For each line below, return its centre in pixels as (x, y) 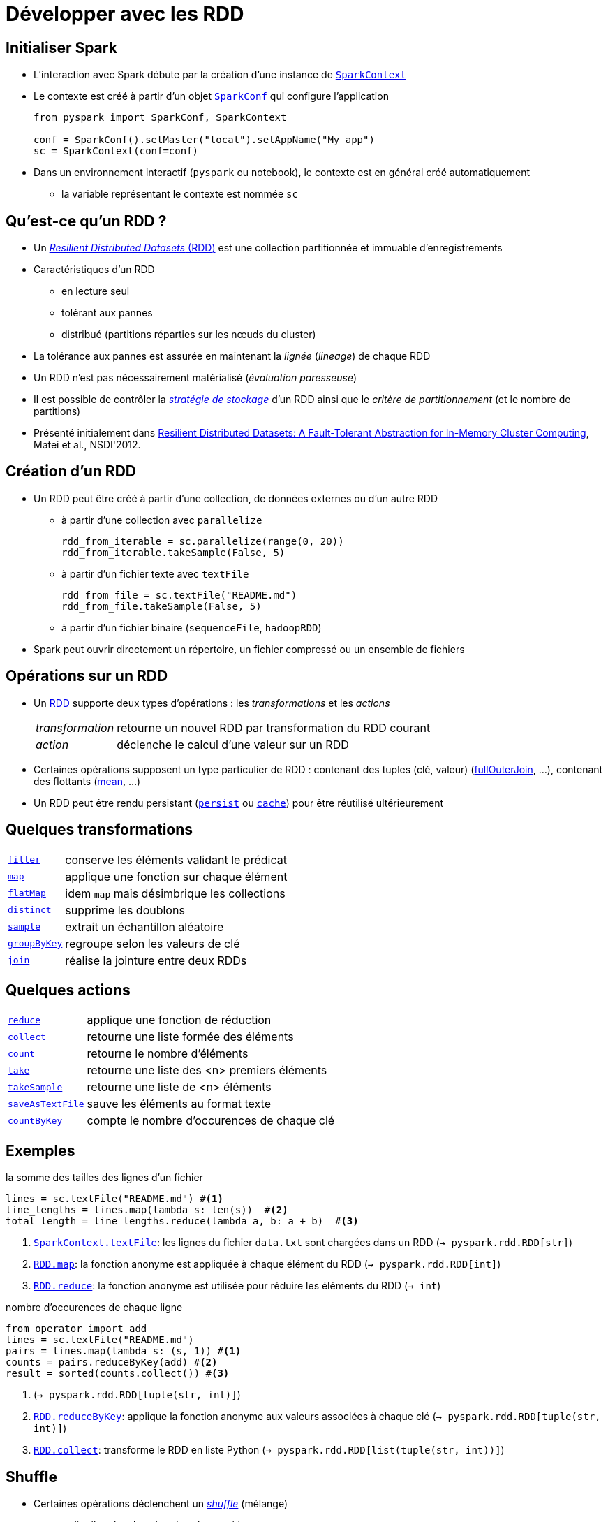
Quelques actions (68, 990)
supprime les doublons (125, 910)
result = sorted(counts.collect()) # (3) (118, 1374)
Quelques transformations (99, 830)
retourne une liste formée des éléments (190, 1037)
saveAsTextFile (46, 1104)
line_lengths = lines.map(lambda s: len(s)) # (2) (147, 1210)
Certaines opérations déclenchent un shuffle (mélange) (161, 1504)
